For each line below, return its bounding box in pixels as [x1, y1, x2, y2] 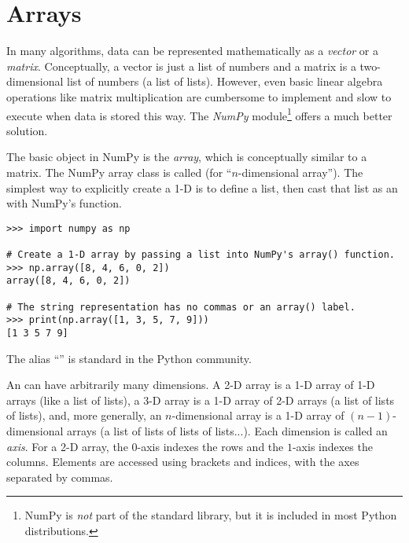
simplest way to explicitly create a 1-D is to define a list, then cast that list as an [6, 179, 398, 196]
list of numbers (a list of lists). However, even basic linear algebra [67, 73, 383, 90]
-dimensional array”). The [238, 163, 363, 180]
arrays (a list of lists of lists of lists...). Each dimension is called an [67, 423, 388, 438]
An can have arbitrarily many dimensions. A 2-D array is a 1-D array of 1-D [6, 376, 375, 393]
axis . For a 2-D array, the [6, 438, 128, 454]
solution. [6, 122, 48, 138]
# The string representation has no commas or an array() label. [6, 301, 356, 313]
